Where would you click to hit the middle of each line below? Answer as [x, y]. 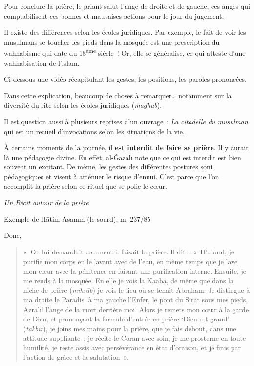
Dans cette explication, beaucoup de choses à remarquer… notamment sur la [118, 95]
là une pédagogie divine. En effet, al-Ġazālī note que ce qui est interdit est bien [123, 157]
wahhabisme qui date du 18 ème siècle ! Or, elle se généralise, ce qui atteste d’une [125, 52]
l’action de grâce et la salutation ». [76, 357]
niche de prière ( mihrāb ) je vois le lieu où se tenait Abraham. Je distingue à [137, 290]
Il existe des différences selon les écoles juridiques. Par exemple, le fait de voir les [125, 32]
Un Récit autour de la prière [46, 202]
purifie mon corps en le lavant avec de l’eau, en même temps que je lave [130, 261]
